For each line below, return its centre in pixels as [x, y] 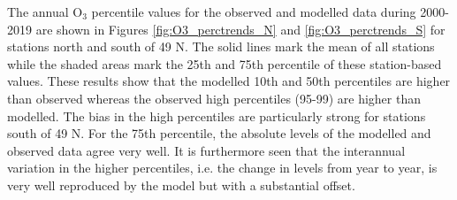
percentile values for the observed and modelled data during [254, 12]
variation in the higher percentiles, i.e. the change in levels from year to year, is [222, 168]
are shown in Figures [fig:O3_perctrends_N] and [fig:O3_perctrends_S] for [240, 29]
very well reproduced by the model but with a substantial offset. [181, 185]
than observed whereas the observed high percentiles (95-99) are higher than [214, 98]
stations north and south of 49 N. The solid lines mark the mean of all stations [221, 46]
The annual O [45, 12]
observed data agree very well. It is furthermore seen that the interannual [206, 150]
